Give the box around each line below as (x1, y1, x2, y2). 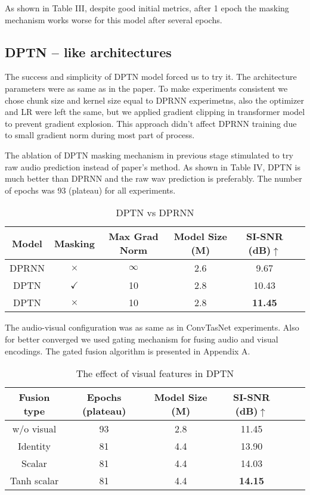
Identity (17, 439, 51, 453)
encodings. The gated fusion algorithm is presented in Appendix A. (5, 344, 250, 357)
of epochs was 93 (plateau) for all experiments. (5, 183, 176, 196)
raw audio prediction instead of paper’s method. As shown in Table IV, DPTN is (5, 160, 300, 173)
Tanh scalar (10, 474, 59, 488)
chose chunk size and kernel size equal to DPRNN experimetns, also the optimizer (5, 94, 304, 106)
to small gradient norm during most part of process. (5, 129, 195, 141)
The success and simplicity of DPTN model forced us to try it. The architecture (5, 70, 297, 83)
